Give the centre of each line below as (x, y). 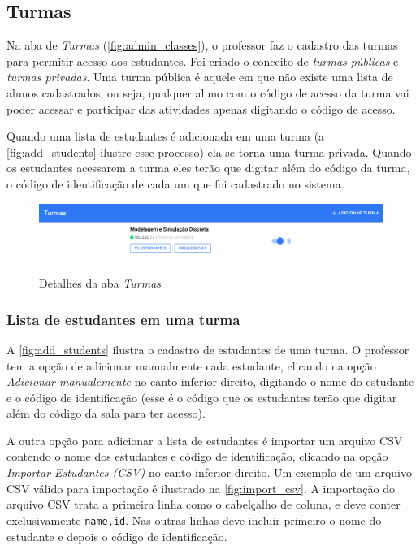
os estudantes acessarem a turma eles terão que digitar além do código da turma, (208, 168)
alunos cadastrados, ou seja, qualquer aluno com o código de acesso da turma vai (208, 92)
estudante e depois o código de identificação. (117, 536)
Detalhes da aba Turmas (100, 283)
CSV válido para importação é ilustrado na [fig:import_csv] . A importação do (201, 488)
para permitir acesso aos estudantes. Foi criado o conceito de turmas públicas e (203, 61)
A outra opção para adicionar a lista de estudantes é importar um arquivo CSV (205, 440)
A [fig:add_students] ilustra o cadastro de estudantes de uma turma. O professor (208, 349)
